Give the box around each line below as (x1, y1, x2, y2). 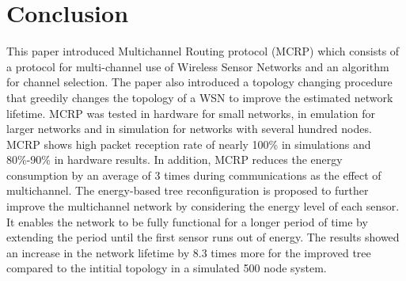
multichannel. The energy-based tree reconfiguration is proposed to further (6, 182, 369, 199)
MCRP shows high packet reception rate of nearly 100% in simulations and (6, 135, 371, 152)
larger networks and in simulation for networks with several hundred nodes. (6, 120, 372, 137)
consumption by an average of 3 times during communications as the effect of (6, 166, 381, 183)
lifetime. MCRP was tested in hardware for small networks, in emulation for (6, 104, 375, 121)
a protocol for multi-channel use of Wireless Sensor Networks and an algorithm (6, 58, 389, 74)
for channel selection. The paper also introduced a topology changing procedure (6, 74, 393, 90)
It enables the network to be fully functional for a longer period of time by (6, 213, 368, 230)
